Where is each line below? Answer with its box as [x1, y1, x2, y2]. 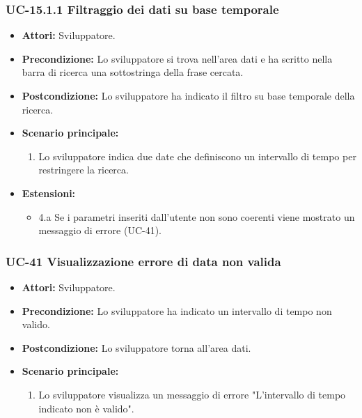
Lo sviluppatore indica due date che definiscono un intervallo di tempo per [38, 148, 356, 163]
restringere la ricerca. [38, 162, 129, 177]
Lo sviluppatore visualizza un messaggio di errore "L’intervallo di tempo [38, 387, 346, 401]
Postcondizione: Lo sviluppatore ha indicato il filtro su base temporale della [22, 88, 355, 102]
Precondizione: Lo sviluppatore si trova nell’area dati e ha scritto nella [22, 51, 333, 65]
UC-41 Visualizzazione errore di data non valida [6, 252, 281, 270]
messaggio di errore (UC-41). [38, 223, 162, 238]
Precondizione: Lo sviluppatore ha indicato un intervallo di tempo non [22, 303, 332, 318]
